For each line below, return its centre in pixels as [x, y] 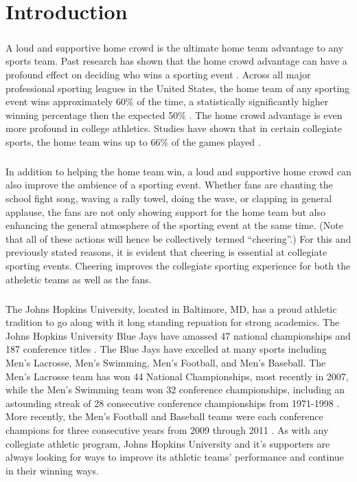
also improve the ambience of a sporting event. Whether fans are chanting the [169, 185]
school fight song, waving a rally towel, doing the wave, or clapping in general [169, 198]
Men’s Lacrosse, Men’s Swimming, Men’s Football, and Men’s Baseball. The [166, 362]
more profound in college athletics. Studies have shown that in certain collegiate [174, 128]
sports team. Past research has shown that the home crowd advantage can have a [176, 61]
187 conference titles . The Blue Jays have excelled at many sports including [166, 349]
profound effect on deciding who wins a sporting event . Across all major [158, 74]
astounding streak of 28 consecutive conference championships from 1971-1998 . [173, 403]
